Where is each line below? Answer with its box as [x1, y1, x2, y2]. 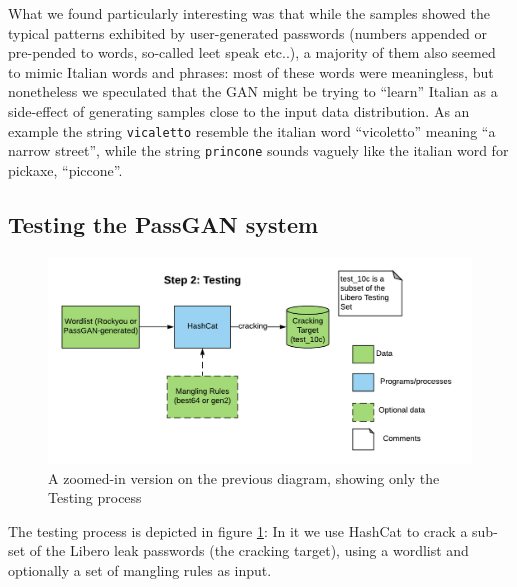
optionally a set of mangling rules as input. [8, 560, 272, 581]
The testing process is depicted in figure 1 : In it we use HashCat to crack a [8, 520, 468, 541]
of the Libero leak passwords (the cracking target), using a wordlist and [29, 540, 469, 561]
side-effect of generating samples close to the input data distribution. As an [8, 100, 470, 121]
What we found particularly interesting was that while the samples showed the [8, 3, 490, 23]
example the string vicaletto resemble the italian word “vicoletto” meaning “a [8, 120, 496, 141]
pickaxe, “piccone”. [8, 159, 123, 180]
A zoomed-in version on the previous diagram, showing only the [48, 467, 440, 488]
